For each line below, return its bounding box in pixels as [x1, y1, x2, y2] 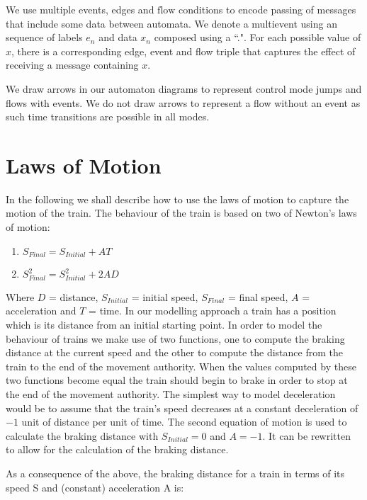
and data [98, 30, 137, 45]
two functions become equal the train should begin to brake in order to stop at [6, 373, 348, 387]
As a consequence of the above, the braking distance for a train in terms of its [6, 465, 345, 480]
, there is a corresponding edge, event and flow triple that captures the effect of [11, 43, 356, 58]
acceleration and [6, 303, 77, 318]
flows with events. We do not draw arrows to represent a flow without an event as [6, 95, 361, 110]
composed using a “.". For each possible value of [154, 30, 361, 45]
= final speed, [227, 289, 288, 304]
